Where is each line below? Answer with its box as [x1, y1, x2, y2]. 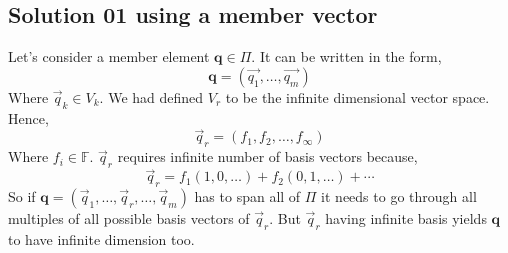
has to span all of [194, 186, 301, 207]
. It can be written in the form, [251, 46, 442, 67]
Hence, [8, 107, 49, 128]
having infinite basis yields [325, 208, 487, 229]
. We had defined [99, 86, 204, 107]
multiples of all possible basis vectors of [8, 208, 250, 229]
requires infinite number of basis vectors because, [117, 146, 418, 167]
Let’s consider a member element [8, 46, 210, 67]
